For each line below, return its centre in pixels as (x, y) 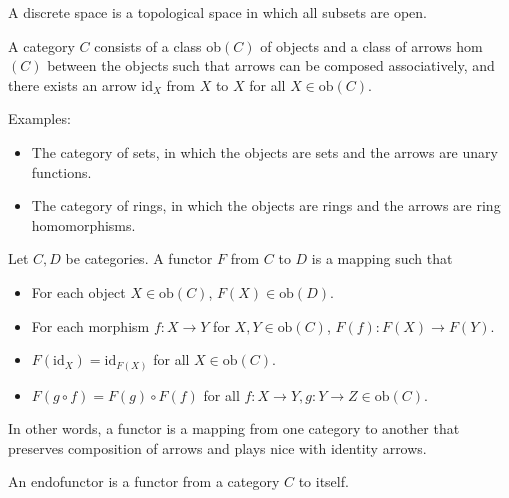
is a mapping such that (382, 258)
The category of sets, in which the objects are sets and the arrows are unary (264, 151)
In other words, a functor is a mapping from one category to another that (234, 428)
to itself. (323, 481)
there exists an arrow (72, 84)
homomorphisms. (83, 224)
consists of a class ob (158, 45)
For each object (78, 291)
